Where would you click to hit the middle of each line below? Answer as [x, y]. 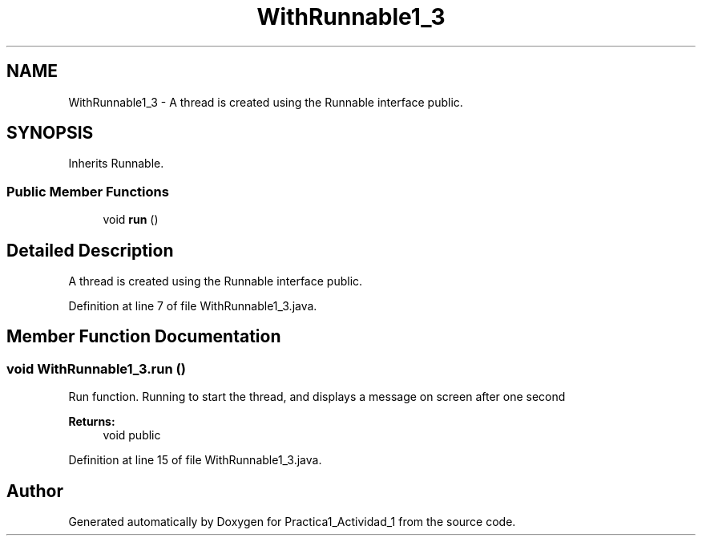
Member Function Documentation [144, 337]
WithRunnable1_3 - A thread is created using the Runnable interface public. [266, 102]
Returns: [92, 422]
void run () [131, 220]
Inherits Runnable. [116, 164]
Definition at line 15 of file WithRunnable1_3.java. [195, 460]
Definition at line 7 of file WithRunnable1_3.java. [193, 306]
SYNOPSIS [50, 133]
